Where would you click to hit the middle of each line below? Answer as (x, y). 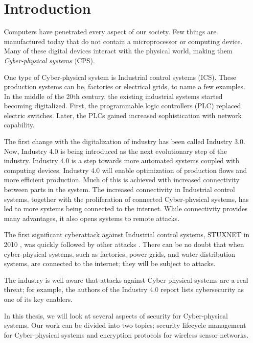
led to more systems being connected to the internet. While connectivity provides (126, 208)
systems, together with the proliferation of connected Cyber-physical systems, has (126, 199)
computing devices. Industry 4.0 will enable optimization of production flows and (126, 170)
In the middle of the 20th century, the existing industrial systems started (113, 96)
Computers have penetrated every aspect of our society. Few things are (110, 32)
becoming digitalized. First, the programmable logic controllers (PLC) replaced (123, 106)
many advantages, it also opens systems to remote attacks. (92, 218)
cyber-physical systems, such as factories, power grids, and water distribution (120, 254)
